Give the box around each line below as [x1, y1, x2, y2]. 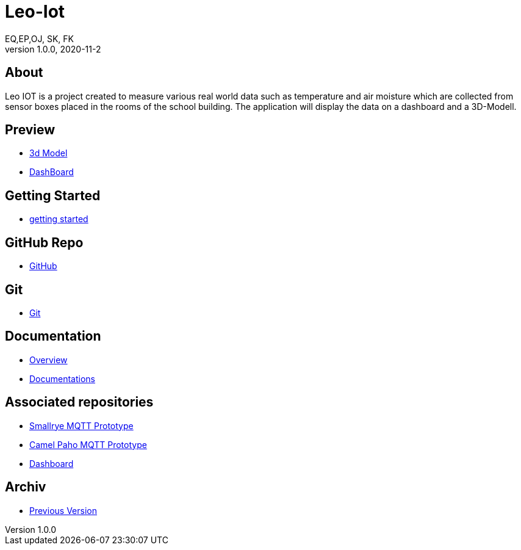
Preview [5, 122, 56, 138]
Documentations [29, 373, 96, 384]
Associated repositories [5, 394, 154, 410]
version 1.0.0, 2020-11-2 [5, 43, 101, 54]
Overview [29, 354, 68, 365]
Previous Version [29, 505, 97, 516]
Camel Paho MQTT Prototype [29, 439, 147, 450]
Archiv [5, 479, 46, 495]
